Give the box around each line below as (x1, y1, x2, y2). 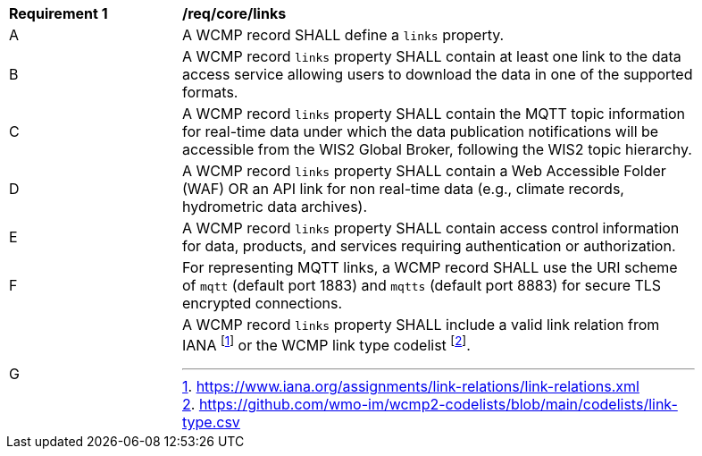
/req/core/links (182, 4, 287, 22)
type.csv (182, 413, 240, 432)
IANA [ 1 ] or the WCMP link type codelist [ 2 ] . (182, 334, 471, 355)
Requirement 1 (9, 4, 108, 22)
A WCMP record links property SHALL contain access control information (182, 219, 680, 237)
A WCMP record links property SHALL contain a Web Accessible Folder (182, 162, 666, 180)
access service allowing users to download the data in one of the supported (182, 65, 693, 83)
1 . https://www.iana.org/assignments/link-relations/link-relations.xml (182, 377, 639, 396)
